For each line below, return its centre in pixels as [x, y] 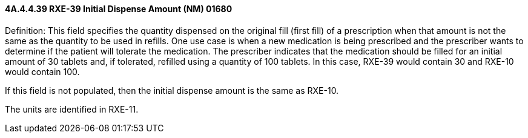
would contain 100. [42, 71]
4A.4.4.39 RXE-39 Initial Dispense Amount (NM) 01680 [119, 9]
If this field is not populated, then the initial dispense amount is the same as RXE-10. [172, 90]
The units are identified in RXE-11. [72, 109]
